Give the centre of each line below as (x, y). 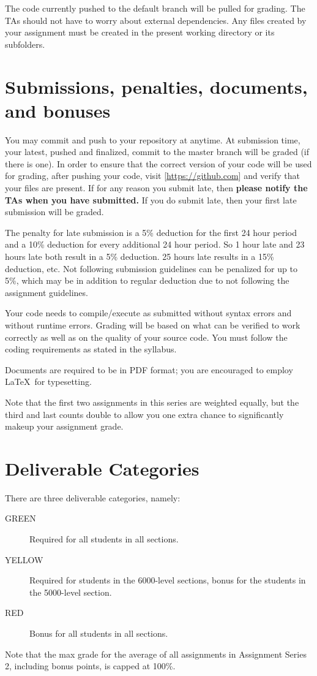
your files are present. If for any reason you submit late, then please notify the (156, 188)
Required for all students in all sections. (104, 539)
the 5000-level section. (71, 592)
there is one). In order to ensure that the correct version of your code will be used (158, 163)
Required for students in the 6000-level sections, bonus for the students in (168, 580)
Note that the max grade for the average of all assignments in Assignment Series (156, 654)
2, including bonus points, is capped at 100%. (90, 666)
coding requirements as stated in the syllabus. (91, 349)
